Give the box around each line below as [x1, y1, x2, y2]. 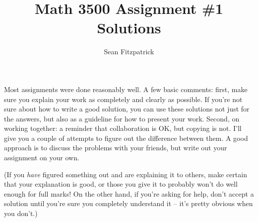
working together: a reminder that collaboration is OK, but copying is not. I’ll [4, 123, 242, 133]
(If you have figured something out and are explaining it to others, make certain [4, 169, 247, 179]
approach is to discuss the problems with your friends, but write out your [4, 142, 227, 153]
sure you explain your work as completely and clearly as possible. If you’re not [4, 94, 243, 104]
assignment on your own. [4, 152, 79, 163]
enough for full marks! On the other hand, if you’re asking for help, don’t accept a [4, 188, 254, 199]
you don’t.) [4, 208, 38, 219]
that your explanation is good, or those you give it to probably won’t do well [4, 179, 238, 189]
